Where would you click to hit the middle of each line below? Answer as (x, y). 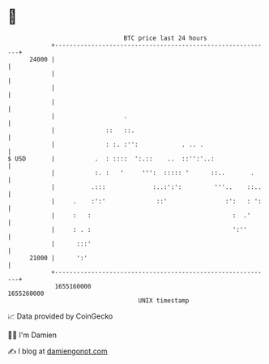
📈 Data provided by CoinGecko (60, 316)
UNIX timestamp (164, 300)
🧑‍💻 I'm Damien (32, 335)
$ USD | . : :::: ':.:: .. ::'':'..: (111, 158)
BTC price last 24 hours (165, 38)
